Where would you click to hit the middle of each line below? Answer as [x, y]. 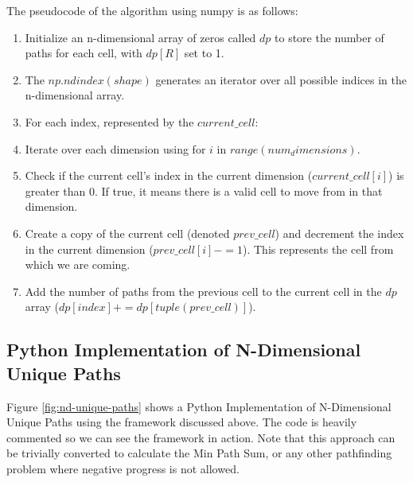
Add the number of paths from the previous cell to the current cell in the [203, 291]
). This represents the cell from [318, 249]
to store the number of [329, 37]
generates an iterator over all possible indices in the [281, 79]
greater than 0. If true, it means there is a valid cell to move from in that [204, 190]
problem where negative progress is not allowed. [123, 468]
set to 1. [204, 53]
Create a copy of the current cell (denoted [127, 233]
